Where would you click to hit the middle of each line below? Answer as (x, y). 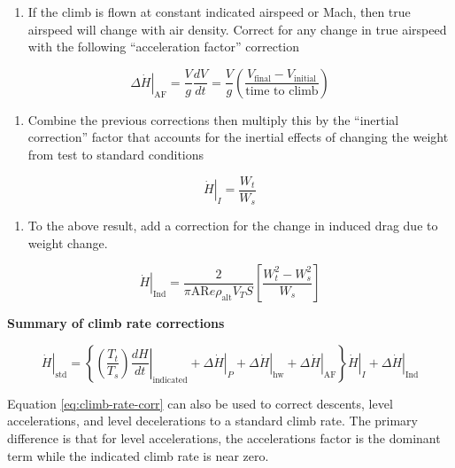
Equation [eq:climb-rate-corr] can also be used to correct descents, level (200, 403)
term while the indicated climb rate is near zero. (138, 455)
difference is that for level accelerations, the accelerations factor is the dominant (224, 438)
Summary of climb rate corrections (116, 323)
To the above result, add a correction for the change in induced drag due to (233, 226)
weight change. (68, 242)
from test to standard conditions (116, 154)
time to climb (282, 92)
